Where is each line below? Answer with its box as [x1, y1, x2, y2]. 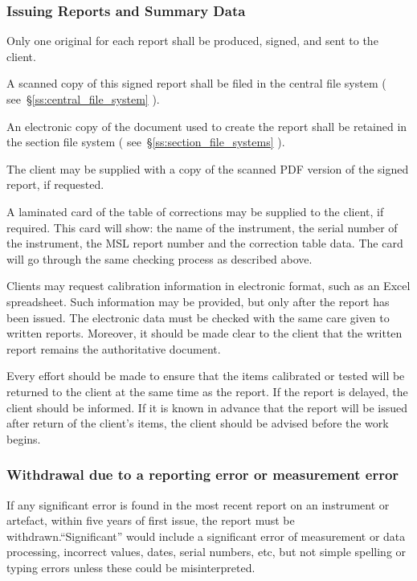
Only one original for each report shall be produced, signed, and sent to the [6, 32, 378, 49]
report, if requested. [6, 176, 104, 193]
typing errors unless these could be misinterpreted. [6, 558, 256, 575]
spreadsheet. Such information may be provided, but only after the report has [6, 293, 390, 309]
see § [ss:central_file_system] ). [6, 91, 160, 107]
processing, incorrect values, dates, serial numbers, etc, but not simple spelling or [6, 543, 407, 560]
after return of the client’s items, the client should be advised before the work [6, 415, 389, 432]
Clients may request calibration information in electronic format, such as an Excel [6, 277, 411, 294]
